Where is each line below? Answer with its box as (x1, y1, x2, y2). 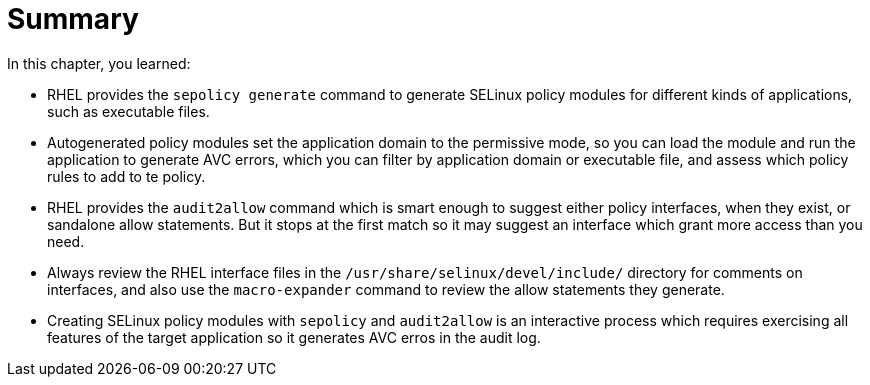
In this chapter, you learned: (7, 54, 191, 72)
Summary (7, 2, 139, 36)
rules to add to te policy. (47, 167, 206, 185)
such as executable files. (47, 102, 210, 120)
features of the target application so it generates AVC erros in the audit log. (47, 328, 541, 346)
